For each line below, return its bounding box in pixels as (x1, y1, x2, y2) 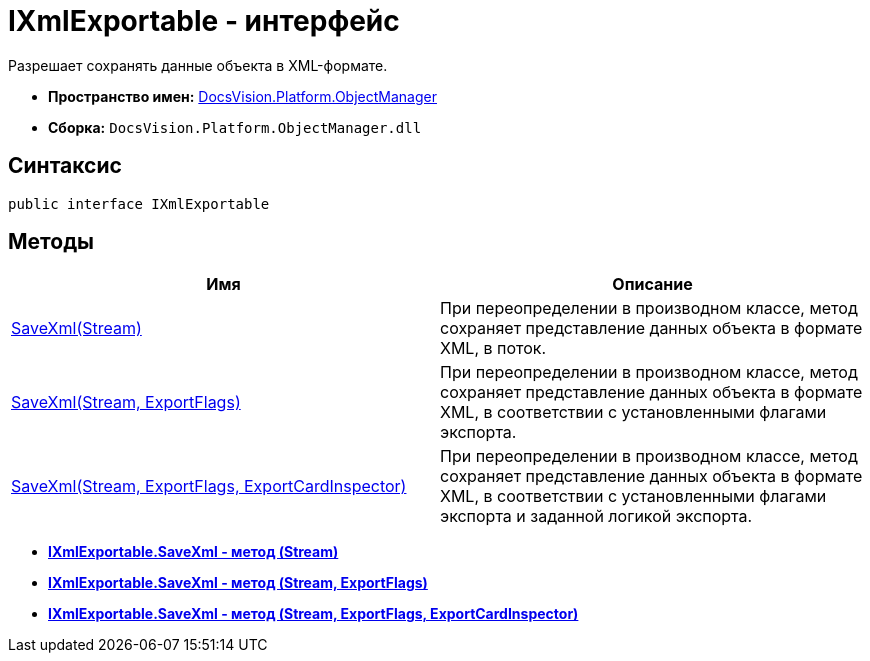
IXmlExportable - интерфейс (8, 4, 400, 38)
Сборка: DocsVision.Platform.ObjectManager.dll (48, 118, 422, 136)
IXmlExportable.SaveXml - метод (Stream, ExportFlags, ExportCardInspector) (48, 605, 579, 623)
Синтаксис (8, 153, 122, 179)
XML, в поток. (440, 338, 547, 359)
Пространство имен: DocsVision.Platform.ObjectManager (48, 87, 437, 105)
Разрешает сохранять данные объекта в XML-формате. (8, 56, 388, 74)
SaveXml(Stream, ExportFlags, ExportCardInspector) (11, 476, 407, 497)
